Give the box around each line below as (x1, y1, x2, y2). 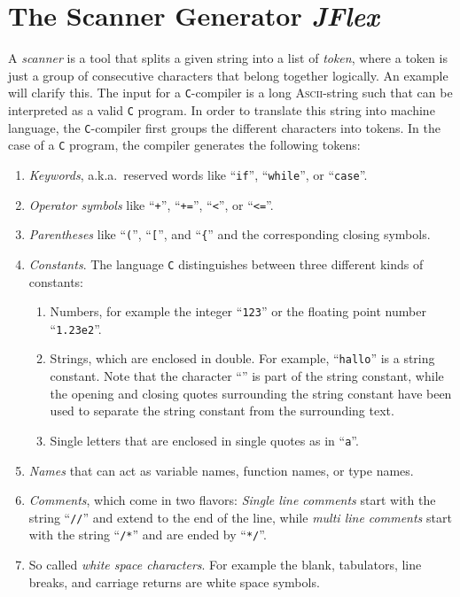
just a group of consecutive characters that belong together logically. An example (8, 66, 448, 84)
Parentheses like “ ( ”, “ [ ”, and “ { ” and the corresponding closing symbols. (28, 225, 431, 244)
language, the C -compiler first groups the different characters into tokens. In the (8, 118, 441, 136)
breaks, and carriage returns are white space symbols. (28, 572, 320, 591)
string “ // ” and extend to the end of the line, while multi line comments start (28, 508, 452, 526)
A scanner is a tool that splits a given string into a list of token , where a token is (8, 49, 448, 67)
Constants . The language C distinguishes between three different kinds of (28, 254, 424, 273)
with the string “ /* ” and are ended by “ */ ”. (28, 525, 267, 544)
